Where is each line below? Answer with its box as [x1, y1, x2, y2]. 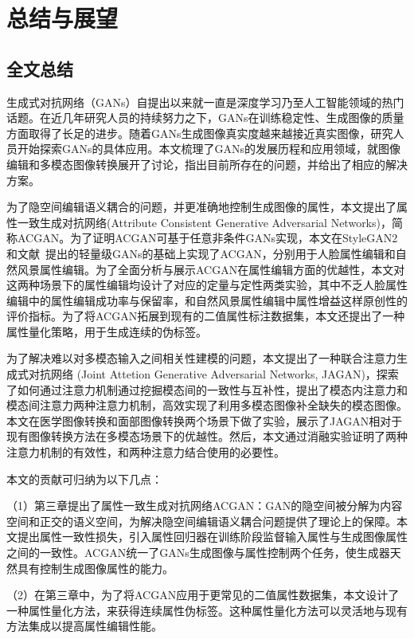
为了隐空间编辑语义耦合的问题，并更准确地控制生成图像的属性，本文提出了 [6, 198, 396, 215]
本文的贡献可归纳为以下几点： [6, 470, 162, 487]
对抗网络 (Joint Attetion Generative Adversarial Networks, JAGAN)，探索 [28, 366, 399, 382]
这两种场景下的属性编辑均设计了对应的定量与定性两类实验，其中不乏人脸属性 [6, 276, 408, 293]
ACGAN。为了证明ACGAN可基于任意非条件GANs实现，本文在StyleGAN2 [17, 229, 398, 246]
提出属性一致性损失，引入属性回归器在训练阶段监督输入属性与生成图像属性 [17, 528, 408, 545]
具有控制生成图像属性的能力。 [17, 559, 174, 576]
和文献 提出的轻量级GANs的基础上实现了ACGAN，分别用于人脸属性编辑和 [6, 245, 396, 261]
